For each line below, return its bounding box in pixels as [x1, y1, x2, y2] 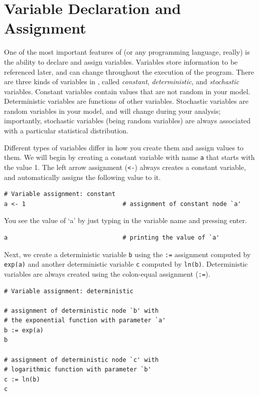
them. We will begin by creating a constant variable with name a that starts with [4, 152, 255, 162]
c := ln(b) [4, 375, 40, 383]
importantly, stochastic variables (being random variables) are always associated [4, 115, 251, 126]
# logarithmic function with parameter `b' [4, 366, 152, 373]
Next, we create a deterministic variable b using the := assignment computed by [4, 249, 251, 259]
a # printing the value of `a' [4, 234, 220, 241]
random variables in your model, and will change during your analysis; [4, 105, 221, 116]
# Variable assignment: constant [4, 190, 115, 198]
